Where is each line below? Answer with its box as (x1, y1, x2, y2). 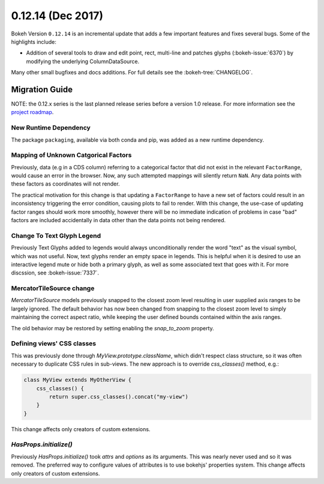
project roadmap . (11, 109, 54, 116)
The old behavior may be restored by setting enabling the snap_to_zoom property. (11, 324, 214, 331)
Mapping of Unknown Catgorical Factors (11, 151, 132, 159)
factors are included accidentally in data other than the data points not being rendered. (11, 217, 226, 224)
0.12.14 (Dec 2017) (11, 9, 104, 22)
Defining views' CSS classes (11, 339, 96, 348)
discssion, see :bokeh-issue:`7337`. (11, 269, 99, 276)
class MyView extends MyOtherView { (23, 377, 132, 384)
